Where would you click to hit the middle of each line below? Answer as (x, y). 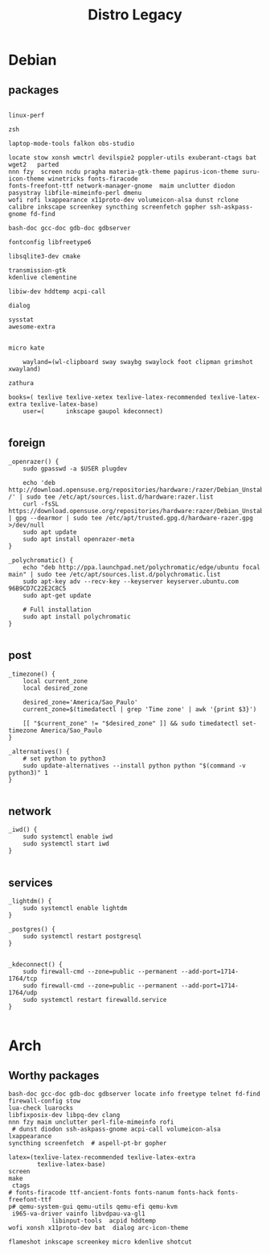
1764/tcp (23, 979)
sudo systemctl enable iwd (68, 837)
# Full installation (57, 610)
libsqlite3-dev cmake (45, 256)
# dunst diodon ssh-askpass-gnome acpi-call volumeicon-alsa (116, 1129)
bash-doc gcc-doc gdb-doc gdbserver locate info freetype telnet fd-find (135, 1094)
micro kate (27, 348)
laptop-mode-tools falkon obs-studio (72, 143)
